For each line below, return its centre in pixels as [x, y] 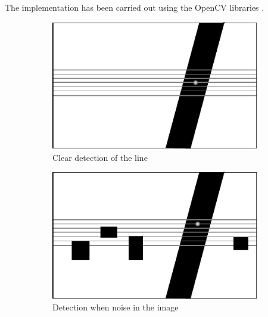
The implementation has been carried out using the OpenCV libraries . [135, 7]
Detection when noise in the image [116, 307]
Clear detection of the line [100, 157]
